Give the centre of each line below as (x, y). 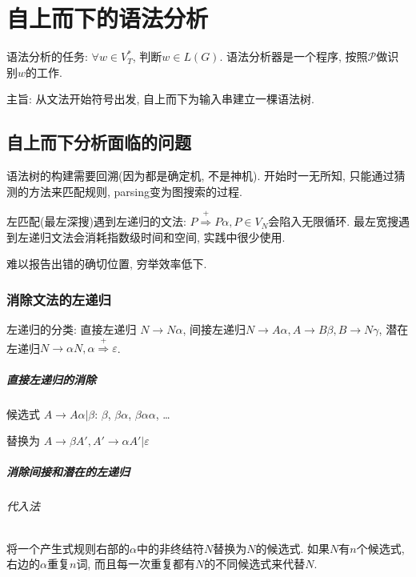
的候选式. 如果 (293, 548)
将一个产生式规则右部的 (68, 548)
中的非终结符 (170, 548)
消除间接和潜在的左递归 (68, 472)
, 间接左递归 (214, 329)
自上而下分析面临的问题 (99, 142)
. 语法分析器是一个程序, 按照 (294, 56)
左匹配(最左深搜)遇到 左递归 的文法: (96, 221)
